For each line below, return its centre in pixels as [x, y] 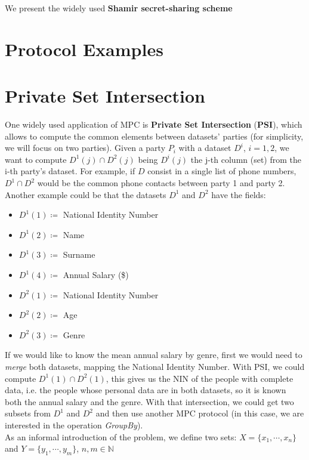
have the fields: [239, 194]
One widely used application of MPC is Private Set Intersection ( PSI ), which [154, 124]
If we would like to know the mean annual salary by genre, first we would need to [154, 355]
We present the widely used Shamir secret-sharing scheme [119, 8]
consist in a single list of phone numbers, [222, 171]
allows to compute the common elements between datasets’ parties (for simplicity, [154, 136]
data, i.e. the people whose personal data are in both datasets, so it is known [146, 390]
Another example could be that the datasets [86, 194]
